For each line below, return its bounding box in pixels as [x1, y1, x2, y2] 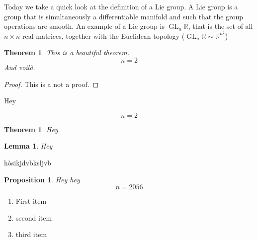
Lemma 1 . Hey [4, 141, 53, 151]
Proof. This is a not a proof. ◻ [4, 79, 99, 89]
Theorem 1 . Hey [4, 124, 58, 134]
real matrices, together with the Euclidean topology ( [22, 30, 185, 41]
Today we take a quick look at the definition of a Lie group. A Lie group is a [4, 1, 238, 11]
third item [15, 229, 47, 240]
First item [15, 196, 47, 206]
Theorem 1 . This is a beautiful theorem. [4, 47, 129, 58]
